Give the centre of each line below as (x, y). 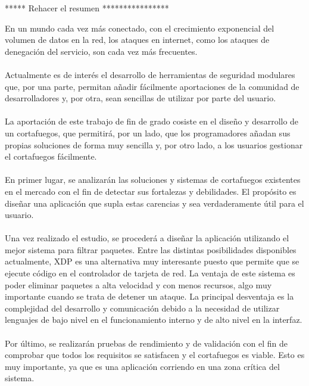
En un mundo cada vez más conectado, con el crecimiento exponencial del (140, 28)
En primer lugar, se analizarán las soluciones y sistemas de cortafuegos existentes (153, 180)
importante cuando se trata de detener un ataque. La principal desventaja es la (149, 296)
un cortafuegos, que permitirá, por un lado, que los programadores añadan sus (148, 133)
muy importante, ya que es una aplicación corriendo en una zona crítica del (142, 366)
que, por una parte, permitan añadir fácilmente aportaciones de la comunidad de (152, 86)
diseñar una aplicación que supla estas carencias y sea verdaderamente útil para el (154, 203)
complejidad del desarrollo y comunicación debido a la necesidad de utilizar (142, 308)
